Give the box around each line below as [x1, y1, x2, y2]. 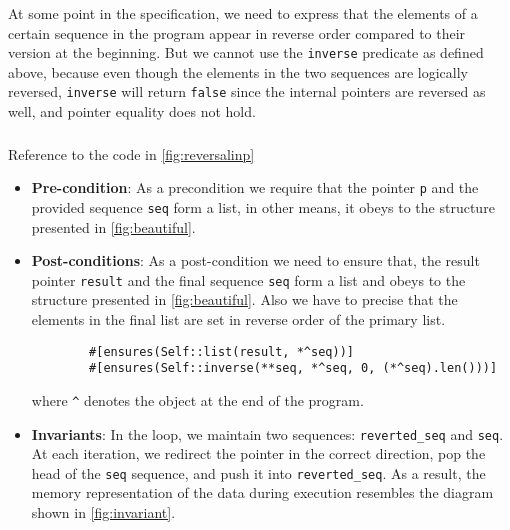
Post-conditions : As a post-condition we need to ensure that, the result [31, 250, 480, 271]
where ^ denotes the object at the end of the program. [31, 389, 364, 410]
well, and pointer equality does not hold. [8, 101, 256, 122]
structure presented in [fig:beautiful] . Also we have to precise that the [31, 289, 458, 310]
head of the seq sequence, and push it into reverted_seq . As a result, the [31, 462, 486, 483]
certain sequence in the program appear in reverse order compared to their [8, 22, 466, 43]
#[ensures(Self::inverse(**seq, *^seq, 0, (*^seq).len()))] [89, 361, 498, 376]
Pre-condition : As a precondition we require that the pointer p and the [31, 177, 479, 198]
